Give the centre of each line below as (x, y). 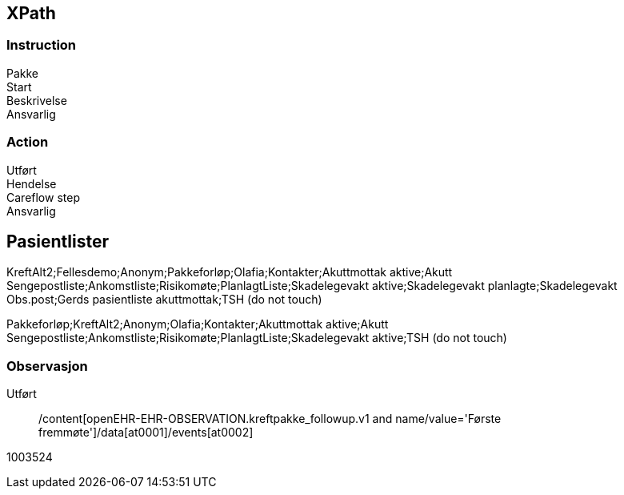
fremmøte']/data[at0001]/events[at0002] (146, 433)
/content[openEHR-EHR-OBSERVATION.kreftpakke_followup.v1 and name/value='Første (270, 419)
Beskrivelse (37, 100)
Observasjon (47, 366)
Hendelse (32, 183)
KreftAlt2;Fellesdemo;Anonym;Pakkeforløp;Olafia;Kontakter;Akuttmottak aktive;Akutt (230, 272)
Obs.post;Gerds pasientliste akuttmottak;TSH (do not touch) (164, 300)
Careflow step (43, 197)
